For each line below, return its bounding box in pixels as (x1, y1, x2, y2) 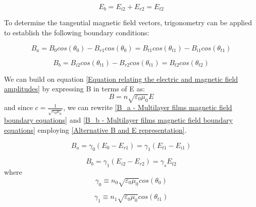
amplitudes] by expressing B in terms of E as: (4, 83, 145, 94)
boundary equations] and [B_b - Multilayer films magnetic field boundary (4, 115, 233, 125)
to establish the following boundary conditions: (4, 27, 149, 38)
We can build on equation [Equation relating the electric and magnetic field (4, 73, 238, 84)
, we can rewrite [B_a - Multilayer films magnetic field (63, 102, 232, 113)
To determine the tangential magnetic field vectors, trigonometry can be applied (4, 17, 252, 28)
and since (4, 102, 33, 113)
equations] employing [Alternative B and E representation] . (4, 124, 187, 135)
